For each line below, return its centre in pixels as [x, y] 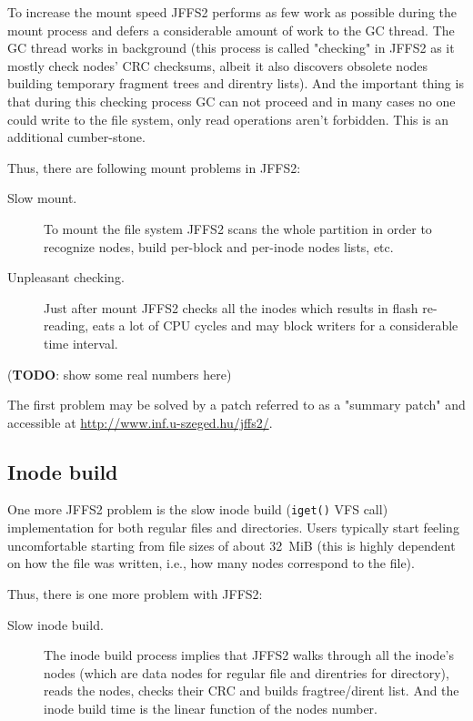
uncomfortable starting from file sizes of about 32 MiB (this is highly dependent [231, 545]
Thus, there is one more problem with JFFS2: [135, 593]
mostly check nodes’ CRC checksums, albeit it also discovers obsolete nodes [218, 65]
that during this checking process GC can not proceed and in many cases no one [231, 101]
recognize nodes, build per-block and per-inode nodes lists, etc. [219, 246]
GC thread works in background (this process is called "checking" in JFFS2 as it [231, 48]
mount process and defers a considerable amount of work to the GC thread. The [231, 30]
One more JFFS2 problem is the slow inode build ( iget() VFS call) [198, 509]
